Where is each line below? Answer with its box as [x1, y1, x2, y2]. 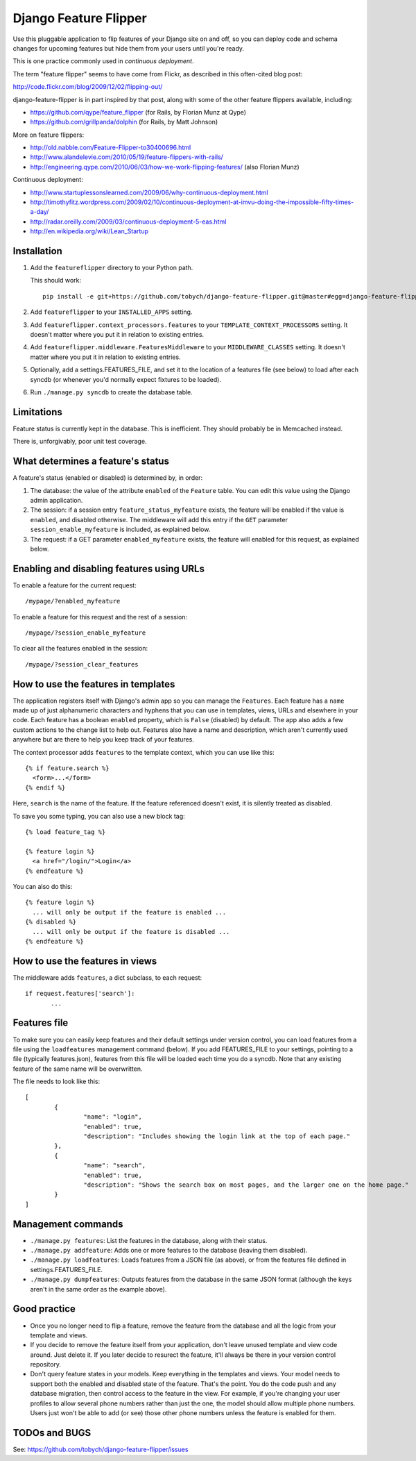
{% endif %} [25, 783, 66, 792]
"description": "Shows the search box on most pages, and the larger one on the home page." [83, 1180, 409, 1189]
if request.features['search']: [25, 990, 135, 998]
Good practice [12, 1303, 76, 1315]
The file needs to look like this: [12, 1077, 101, 1086]
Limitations [12, 406, 62, 418]
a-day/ [30, 208, 49, 216]
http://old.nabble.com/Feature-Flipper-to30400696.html [30, 143, 191, 152]
